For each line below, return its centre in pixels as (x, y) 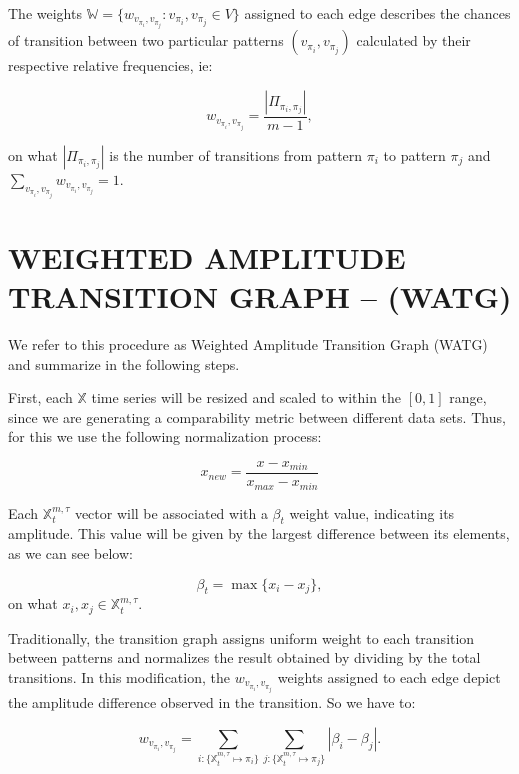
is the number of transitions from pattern (236, 154)
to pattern (414, 154)
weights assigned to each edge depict (389, 676)
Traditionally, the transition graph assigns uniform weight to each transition (241, 637)
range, (468, 397)
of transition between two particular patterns (146, 40)
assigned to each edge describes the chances (377, 13)
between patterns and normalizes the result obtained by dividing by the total (244, 657)
